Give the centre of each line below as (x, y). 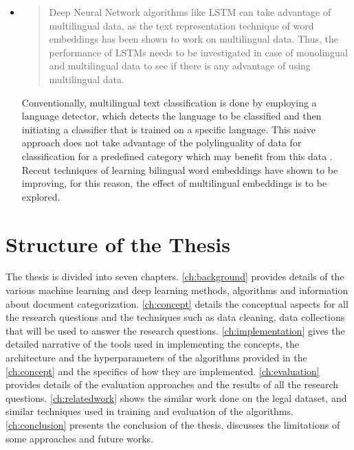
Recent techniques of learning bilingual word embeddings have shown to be (180, 169)
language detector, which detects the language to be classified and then (172, 116)
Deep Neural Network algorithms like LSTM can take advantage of (190, 12)
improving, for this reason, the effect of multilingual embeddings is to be (174, 183)
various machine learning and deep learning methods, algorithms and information (177, 290)
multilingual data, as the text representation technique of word (181, 25)
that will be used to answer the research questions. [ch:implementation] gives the (175, 330)
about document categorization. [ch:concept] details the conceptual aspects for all (177, 303)
